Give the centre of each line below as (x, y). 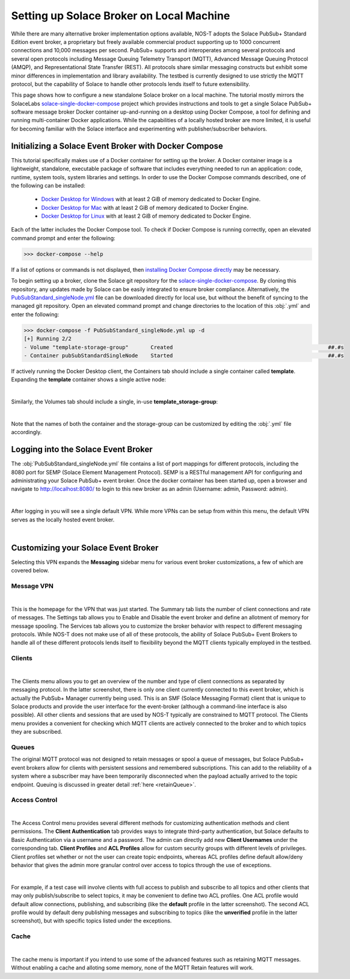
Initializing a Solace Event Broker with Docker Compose (117, 146)
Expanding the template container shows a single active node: (89, 379)
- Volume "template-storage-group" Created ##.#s (184, 347)
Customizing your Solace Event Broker (85, 548)
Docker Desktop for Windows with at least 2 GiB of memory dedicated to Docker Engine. (151, 199)
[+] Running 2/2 (48, 339)
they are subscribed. (37, 732)
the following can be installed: (48, 185)
